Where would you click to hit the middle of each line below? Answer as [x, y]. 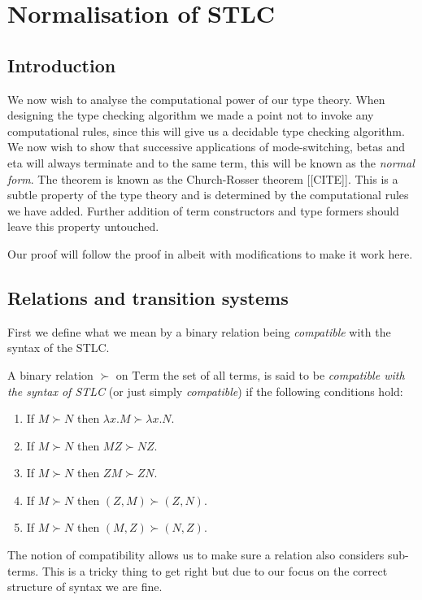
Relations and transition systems [148, 297]
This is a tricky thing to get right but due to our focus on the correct [215, 570]
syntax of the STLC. [59, 348]
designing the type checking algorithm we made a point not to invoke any [191, 115]
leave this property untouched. [83, 226]
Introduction [62, 65]
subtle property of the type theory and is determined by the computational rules [208, 195]
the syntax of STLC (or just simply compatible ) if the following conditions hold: [205, 391]
